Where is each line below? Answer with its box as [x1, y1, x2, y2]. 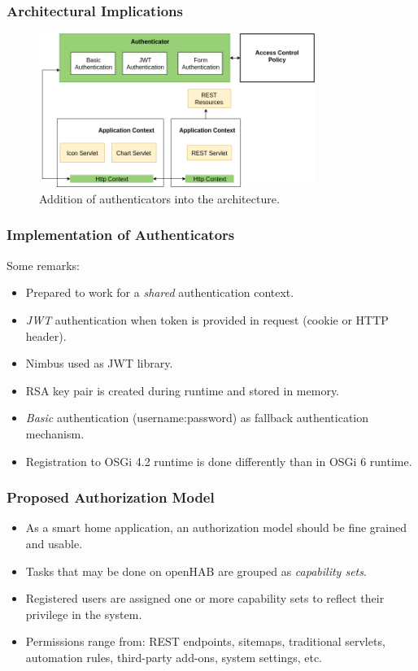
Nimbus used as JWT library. [25, 355, 173, 372]
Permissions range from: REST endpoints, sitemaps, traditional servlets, [25, 633, 385, 650]
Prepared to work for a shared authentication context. [25, 284, 294, 301]
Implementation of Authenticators [7, 224, 235, 245]
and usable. [25, 534, 83, 551]
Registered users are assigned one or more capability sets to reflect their [25, 590, 385, 607]
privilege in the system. [25, 605, 142, 622]
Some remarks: [7, 256, 80, 273]
